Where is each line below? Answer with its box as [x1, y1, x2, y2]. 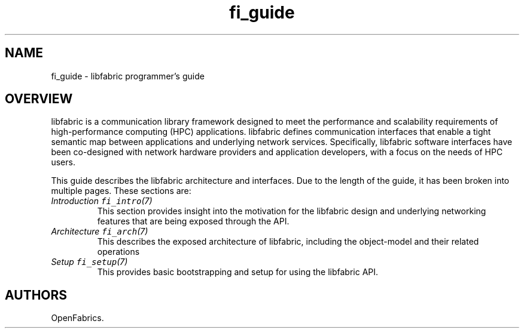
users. [51, 157, 75, 168]
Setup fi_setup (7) [51, 257, 128, 267]
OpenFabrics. [51, 313, 104, 323]
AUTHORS [5, 287, 68, 303]
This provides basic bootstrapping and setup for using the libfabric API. [97, 267, 379, 277]
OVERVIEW [5, 91, 73, 107]
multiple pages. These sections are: [51, 186, 191, 196]
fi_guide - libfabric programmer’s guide [51, 70, 205, 81]
